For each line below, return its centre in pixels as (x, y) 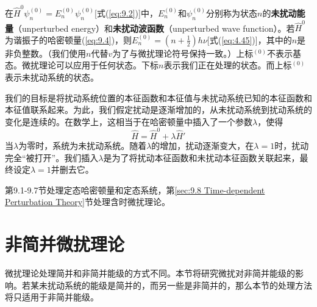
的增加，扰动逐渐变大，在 (203, 146)
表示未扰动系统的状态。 (52, 77)
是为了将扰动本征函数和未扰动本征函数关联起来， (201, 157)
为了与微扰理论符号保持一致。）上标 (183, 53)
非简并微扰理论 (65, 244)
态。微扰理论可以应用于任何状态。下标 (82, 65)
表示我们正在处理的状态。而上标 (228, 65)
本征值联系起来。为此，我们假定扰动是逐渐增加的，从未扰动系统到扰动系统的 (158, 110)
